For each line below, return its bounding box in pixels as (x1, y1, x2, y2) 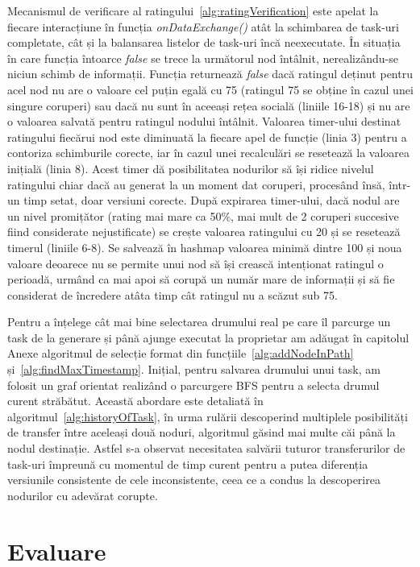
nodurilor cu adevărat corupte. (7, 486, 158, 503)
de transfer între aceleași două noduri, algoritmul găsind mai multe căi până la (7, 424, 396, 441)
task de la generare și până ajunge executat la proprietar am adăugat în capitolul (7, 329, 410, 346)
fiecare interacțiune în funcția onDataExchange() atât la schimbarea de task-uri (7, 18, 399, 35)
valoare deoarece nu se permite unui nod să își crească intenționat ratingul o (7, 255, 384, 271)
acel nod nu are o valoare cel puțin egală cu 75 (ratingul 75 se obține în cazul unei (7, 81, 414, 97)
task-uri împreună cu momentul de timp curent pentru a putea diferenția (7, 455, 368, 472)
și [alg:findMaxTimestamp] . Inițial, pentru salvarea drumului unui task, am (7, 361, 380, 378)
